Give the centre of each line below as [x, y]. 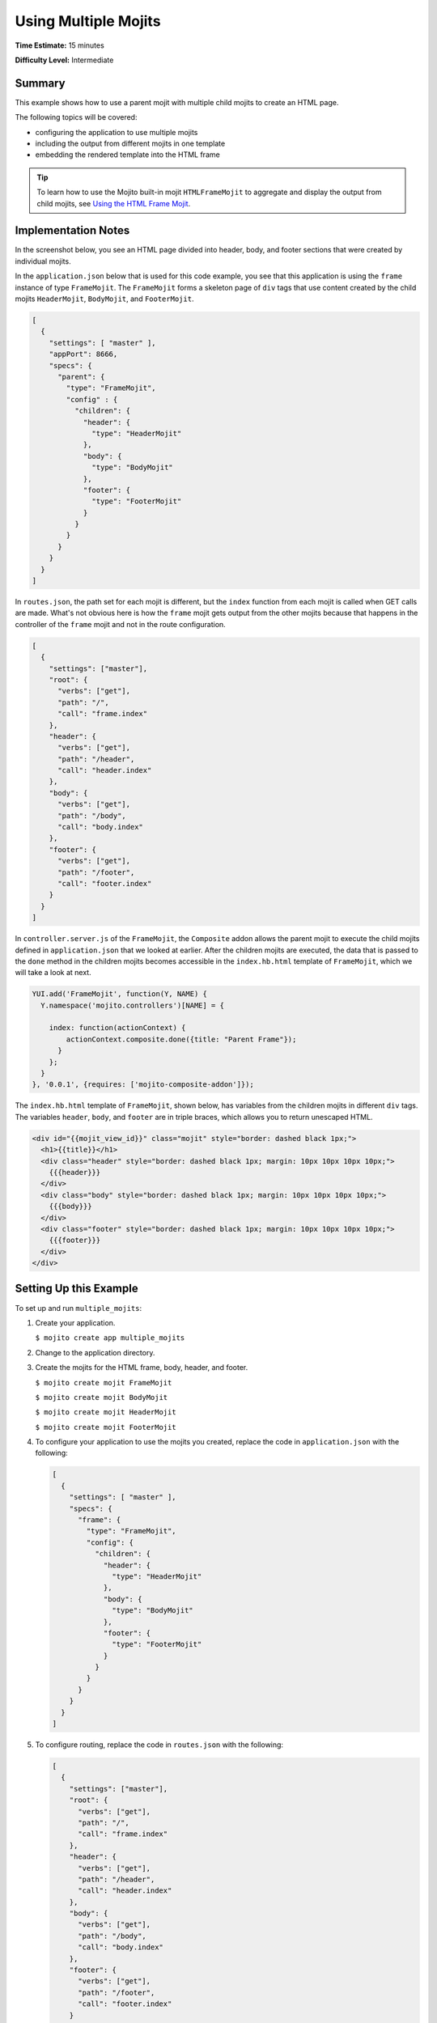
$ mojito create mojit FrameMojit [104, 1383]
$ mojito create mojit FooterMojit [106, 1427]
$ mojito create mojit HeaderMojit [106, 1412]
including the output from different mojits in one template [130, 144]
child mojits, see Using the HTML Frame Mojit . [114, 203]
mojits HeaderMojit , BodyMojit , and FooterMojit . [104, 299]
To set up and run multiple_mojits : [78, 1308]
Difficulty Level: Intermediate [64, 60]
